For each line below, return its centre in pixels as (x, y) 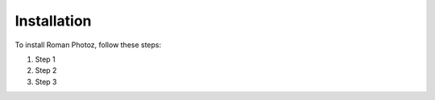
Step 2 (46, 70)
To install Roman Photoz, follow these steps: (88, 45)
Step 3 (46, 82)
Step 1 (45, 59)
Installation (53, 21)
